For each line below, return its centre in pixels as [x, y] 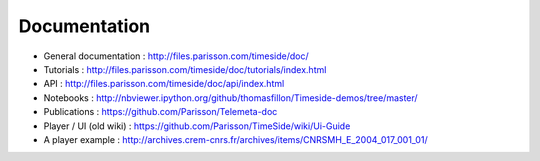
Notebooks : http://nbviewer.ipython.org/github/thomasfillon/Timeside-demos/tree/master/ [231, 97]
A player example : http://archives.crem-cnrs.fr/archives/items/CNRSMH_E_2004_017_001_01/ [236, 139]
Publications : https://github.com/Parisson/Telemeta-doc [160, 112]
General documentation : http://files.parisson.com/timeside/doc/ [176, 56]
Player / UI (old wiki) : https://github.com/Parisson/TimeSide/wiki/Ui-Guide [197, 126]
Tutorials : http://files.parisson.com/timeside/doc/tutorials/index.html [185, 69]
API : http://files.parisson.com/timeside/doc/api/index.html [164, 84]
